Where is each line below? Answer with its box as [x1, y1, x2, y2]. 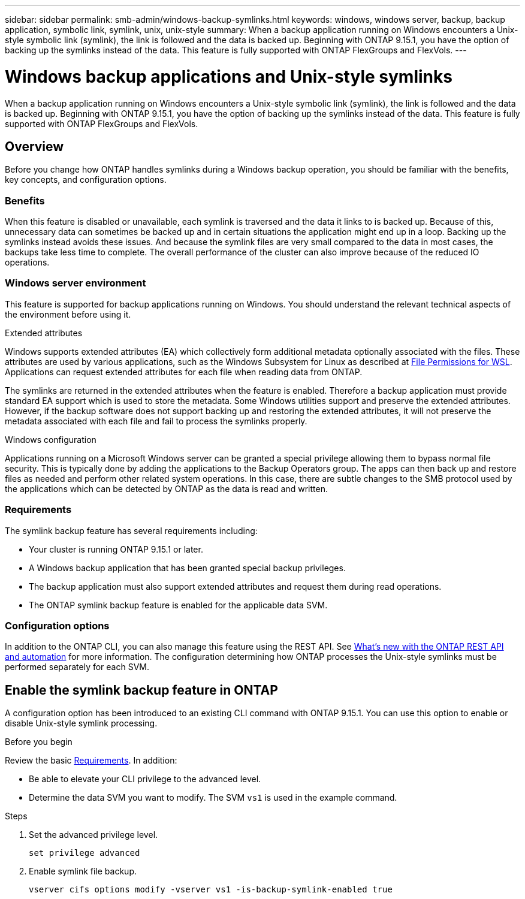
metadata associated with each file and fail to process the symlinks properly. [5, 415, 307, 426]
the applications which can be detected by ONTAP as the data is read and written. [5, 483, 328, 494]
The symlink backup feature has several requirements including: [5, 525, 258, 536]
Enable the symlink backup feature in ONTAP [5, 682, 278, 698]
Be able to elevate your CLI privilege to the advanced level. [29, 774, 261, 785]
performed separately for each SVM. [5, 662, 150, 672]
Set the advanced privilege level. [29, 829, 158, 840]
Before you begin [5, 737, 73, 747]
